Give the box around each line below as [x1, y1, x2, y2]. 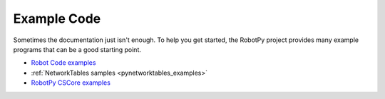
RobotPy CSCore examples [31, 78, 111, 87]
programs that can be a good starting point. [13, 45, 142, 53]
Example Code [13, 11, 101, 26]
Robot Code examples [31, 58, 96, 67]
